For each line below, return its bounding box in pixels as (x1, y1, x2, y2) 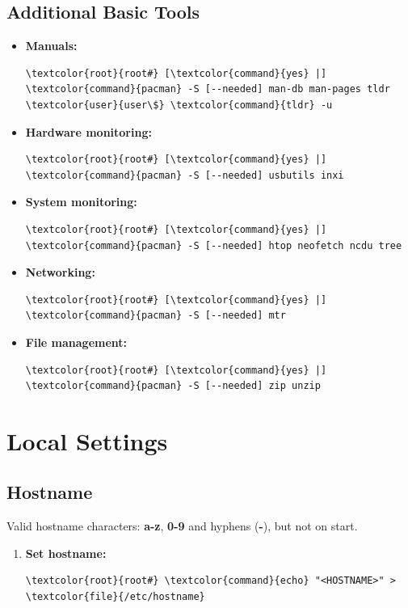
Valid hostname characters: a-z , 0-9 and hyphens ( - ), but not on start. (6, 517, 358, 534)
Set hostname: (25, 544, 107, 561)
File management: (25, 333, 128, 350)
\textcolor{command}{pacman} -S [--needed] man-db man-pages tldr (25, 83, 390, 95)
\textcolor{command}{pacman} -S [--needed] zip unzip (25, 380, 321, 392)
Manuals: (25, 37, 78, 54)
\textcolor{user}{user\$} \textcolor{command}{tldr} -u (25, 99, 333, 111)
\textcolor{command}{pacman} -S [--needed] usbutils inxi (25, 169, 344, 181)
